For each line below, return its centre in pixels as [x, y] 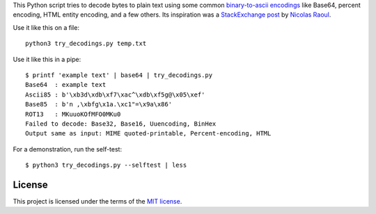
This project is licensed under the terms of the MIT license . [97, 201]
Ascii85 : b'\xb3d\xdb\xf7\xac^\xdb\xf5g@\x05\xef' [115, 94]
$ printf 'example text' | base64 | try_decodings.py [119, 75]
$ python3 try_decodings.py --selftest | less [106, 165]
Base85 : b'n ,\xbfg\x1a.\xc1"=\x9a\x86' [99, 105]
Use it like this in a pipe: [47, 59]
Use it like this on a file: [46, 27]
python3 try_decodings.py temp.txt [86, 44]
